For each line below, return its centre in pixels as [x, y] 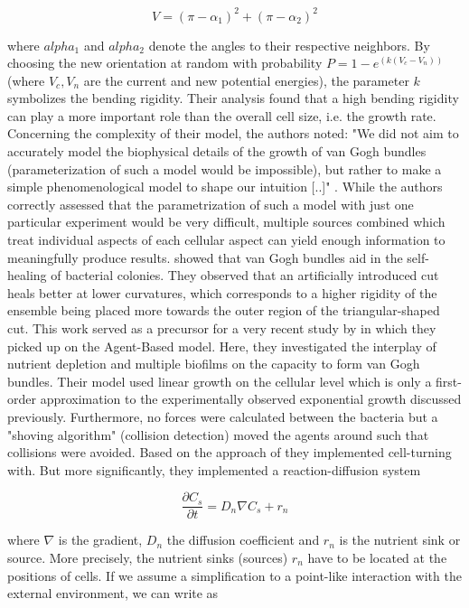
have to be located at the [377, 557]
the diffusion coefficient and [243, 540]
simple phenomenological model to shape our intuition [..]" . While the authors [225, 187]
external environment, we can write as [113, 593]
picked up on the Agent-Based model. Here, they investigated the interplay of [222, 346]
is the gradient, [100, 540]
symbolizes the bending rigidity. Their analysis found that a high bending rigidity [233, 98]
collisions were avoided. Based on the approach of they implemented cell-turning [230, 452]
